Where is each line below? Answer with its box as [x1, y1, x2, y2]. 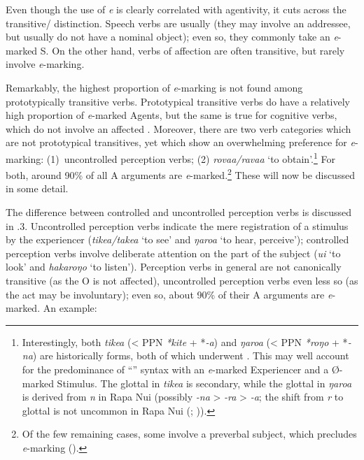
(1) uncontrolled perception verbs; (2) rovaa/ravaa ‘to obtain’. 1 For [46, 149, 335, 166]
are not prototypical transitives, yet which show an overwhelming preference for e [6, 135, 355, 150]
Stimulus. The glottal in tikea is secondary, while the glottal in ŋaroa [57, 375, 352, 390]
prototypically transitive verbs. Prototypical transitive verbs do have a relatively [6, 94, 350, 108]
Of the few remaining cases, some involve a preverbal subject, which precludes [22, 426, 357, 441]
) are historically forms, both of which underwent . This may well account [32, 348, 349, 363]
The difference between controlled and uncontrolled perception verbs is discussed [6, 205, 352, 220]
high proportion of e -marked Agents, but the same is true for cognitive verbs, [6, 108, 337, 122]
